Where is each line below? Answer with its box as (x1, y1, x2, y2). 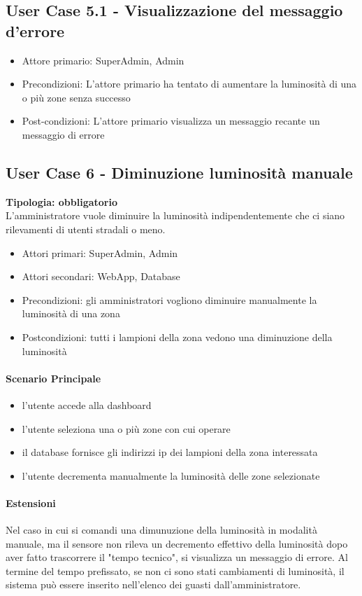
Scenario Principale (6, 370, 101, 385)
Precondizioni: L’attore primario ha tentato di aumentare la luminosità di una (22, 76, 357, 91)
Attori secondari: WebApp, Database (22, 269, 180, 284)
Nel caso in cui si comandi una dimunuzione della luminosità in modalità (6, 522, 317, 537)
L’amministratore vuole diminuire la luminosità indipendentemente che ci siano (6, 208, 345, 223)
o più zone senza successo (22, 90, 131, 104)
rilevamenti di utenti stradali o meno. (6, 221, 166, 236)
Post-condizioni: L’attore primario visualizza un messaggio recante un (22, 113, 320, 128)
